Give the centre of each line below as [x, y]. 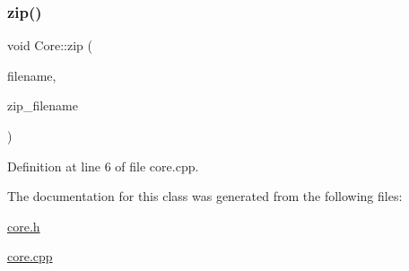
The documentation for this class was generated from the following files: [205, 196]
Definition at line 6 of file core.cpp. [103, 166]
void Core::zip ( [50, 45]
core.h [24, 226]
